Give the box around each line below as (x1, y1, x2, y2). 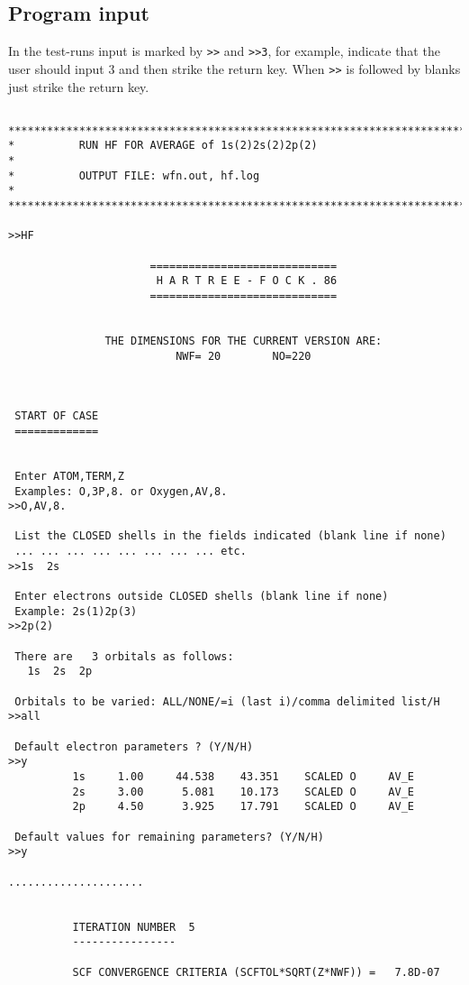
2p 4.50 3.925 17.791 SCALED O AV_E (72, 800, 415, 814)
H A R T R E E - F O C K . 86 (156, 274, 338, 288)
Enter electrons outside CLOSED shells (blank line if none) (14, 590, 389, 603)
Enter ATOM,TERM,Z (14, 469, 124, 483)
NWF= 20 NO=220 (176, 349, 311, 363)
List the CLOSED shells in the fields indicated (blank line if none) (14, 529, 446, 543)
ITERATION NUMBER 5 (72, 920, 195, 934)
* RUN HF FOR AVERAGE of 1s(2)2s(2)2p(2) (8, 139, 318, 152)
